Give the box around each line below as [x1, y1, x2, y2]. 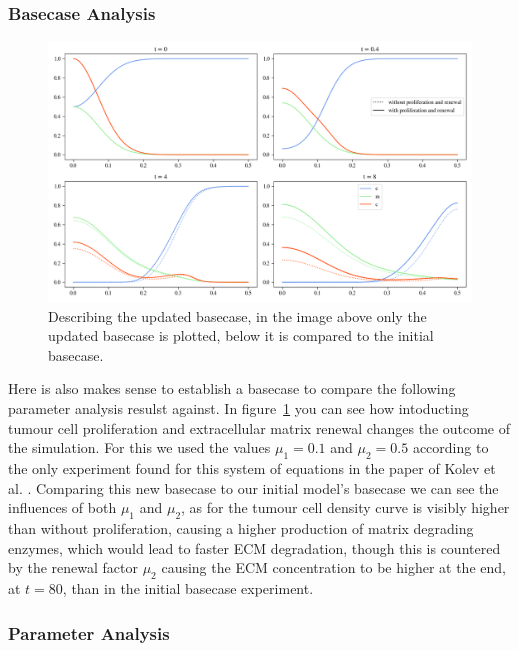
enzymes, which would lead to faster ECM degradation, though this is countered [8, 537, 501, 558]
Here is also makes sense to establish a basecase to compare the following [8, 378, 456, 399]
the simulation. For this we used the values [8, 437, 271, 458]
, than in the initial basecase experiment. [62, 578, 314, 598]
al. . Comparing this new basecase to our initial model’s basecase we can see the [8, 477, 499, 498]
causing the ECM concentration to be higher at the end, [161, 557, 506, 578]
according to [412, 437, 489, 458]
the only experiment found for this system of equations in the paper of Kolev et [8, 458, 496, 479]
